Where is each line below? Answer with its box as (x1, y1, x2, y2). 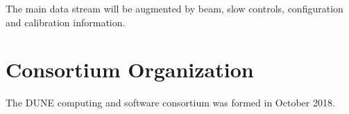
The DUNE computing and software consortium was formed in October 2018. (6, 95, 335, 110)
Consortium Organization (6, 55, 254, 84)
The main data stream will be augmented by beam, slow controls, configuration (6, 1, 343, 15)
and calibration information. (6, 15, 126, 29)
